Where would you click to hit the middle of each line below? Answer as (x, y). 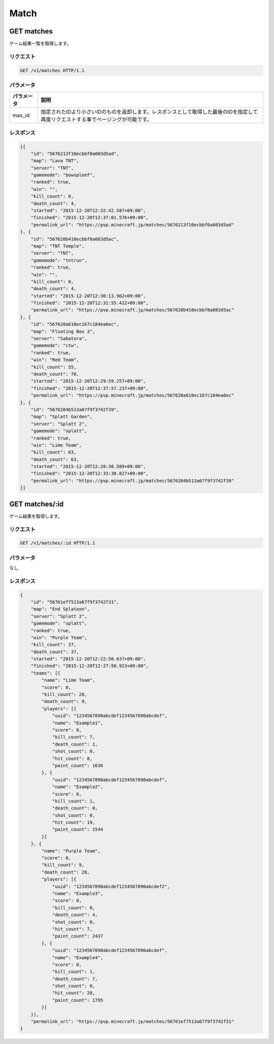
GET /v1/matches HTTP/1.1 (52, 70)
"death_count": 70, (55, 374)
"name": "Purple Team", (71, 851)
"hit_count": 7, (72, 929)
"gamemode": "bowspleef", (63, 175)
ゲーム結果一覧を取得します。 (40, 44)
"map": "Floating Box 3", (63, 331)
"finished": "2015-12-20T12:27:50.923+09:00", (90, 666)
